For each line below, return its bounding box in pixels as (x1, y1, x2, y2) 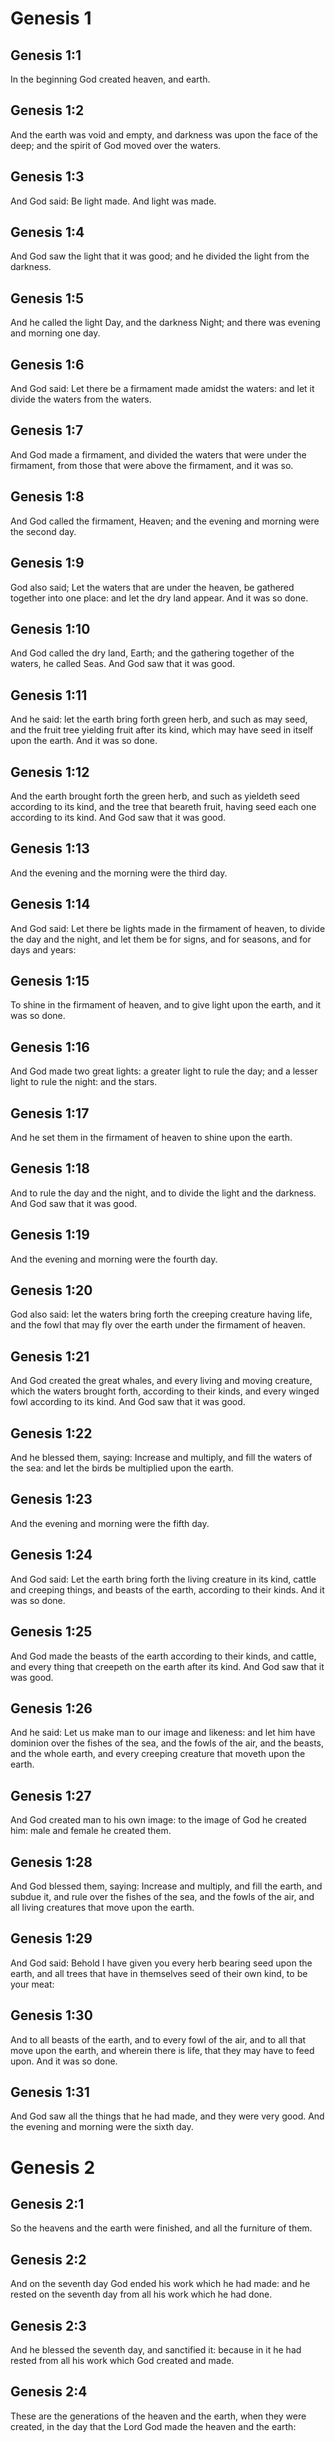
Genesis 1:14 (10, 896, 91, 913)
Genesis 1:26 (10, 1700, 93, 1717)
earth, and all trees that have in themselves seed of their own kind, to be (10, 1967, 308, 1979)
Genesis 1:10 (10, 620, 91, 637)
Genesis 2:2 (10, 2251, 87, 2268)
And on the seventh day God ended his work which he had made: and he (10, 2278, 311, 2290)
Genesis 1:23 (10, 1491, 93, 1508)
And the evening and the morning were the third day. (10, 867, 228, 879)
